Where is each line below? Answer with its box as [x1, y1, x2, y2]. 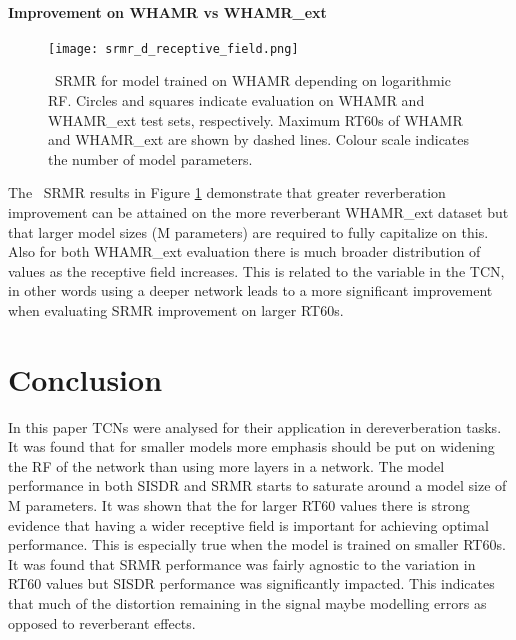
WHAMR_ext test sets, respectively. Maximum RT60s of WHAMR [48, 109, 463, 130]
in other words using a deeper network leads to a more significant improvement [8, 280, 493, 301]
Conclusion [8, 358, 163, 399]
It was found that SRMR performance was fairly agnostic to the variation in [8, 553, 476, 574]
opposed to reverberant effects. [8, 612, 196, 633]
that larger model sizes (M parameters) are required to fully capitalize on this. [8, 221, 489, 242]
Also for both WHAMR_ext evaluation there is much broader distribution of [8, 241, 481, 262]
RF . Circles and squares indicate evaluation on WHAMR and [48, 90, 425, 111]
